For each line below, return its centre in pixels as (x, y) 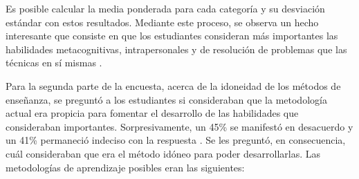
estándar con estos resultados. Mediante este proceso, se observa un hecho (162, 22)
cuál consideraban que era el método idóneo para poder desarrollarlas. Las (163, 153)
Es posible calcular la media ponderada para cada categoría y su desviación (165, 8)
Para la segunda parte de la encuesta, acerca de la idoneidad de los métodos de (173, 85)
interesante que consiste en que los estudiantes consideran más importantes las (172, 36)
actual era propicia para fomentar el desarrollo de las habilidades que (152, 113)
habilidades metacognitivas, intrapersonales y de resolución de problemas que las (176, 49)
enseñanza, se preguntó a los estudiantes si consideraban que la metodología (166, 99)
